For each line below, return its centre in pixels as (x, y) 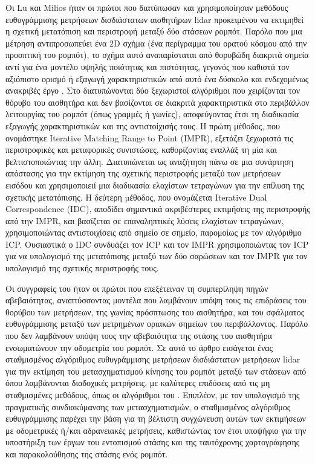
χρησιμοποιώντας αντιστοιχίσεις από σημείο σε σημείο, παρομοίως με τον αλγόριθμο (154, 232)
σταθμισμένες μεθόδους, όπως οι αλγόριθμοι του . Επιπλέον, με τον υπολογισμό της (153, 395)
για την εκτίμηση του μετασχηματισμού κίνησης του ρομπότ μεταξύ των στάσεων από (156, 371)
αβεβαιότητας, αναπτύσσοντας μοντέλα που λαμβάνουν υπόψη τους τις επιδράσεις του (156, 300)
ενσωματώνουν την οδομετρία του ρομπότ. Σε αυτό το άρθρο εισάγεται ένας (139, 347)
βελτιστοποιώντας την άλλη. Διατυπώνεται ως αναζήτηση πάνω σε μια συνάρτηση (150, 161)
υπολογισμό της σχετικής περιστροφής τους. (82, 268)
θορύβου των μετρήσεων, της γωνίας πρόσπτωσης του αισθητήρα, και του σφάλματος (155, 311)
